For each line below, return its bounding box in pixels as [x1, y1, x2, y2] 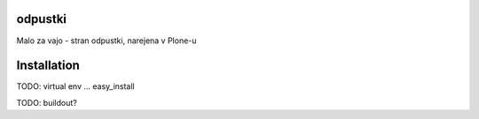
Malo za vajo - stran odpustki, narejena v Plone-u [16, 35, 197, 46]
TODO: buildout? [16, 97, 77, 108]
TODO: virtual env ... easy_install [16, 81, 135, 92]
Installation [16, 58, 80, 73]
